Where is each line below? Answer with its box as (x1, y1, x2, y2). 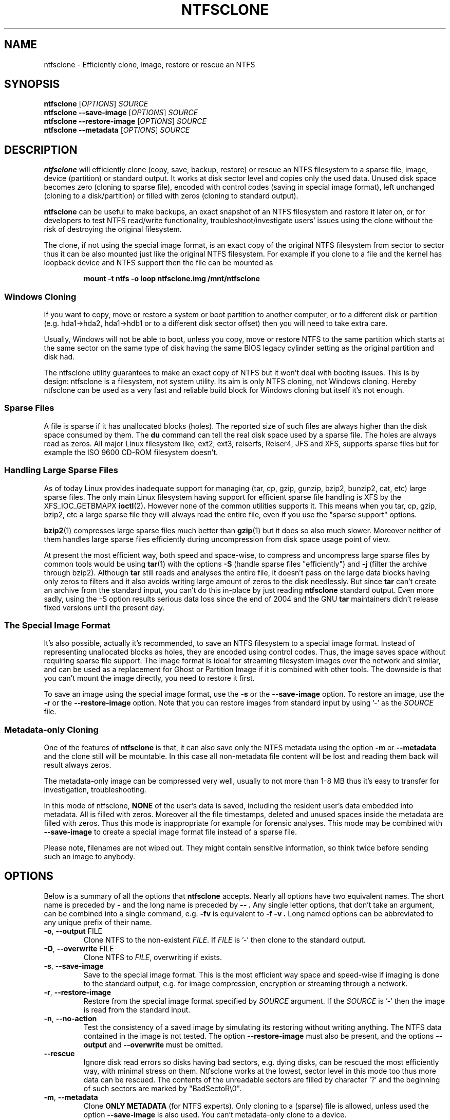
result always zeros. (44, 761, 111, 770)
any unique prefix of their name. (44, 917, 152, 927)
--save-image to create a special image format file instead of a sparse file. (44, 827, 297, 837)
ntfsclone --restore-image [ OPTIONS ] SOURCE (44, 117, 207, 126)
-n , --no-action (44, 1014, 97, 1023)
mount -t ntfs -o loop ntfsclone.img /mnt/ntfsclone (83, 274, 260, 283)
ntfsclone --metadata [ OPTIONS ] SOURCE (44, 125, 190, 135)
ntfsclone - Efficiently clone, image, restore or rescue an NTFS (44, 60, 255, 69)
